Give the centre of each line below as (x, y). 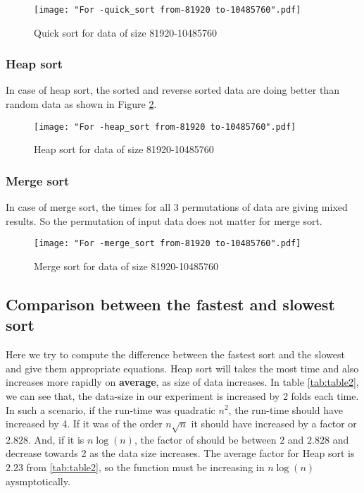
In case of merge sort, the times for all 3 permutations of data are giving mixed (177, 207)
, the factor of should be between (205, 439)
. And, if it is (56, 439)
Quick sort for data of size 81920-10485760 (125, 32)
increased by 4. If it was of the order (84, 424)
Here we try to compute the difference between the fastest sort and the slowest (175, 354)
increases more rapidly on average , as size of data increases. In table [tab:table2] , (182, 382)
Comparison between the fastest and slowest (170, 304)
